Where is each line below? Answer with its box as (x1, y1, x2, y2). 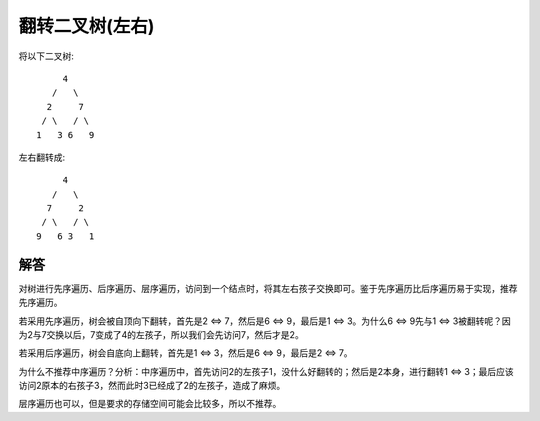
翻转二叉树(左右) (18, 15, 155, 37)
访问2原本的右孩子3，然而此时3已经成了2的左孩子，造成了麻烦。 (18, 380, 286, 392)
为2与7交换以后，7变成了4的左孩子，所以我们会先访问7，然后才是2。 (18, 328, 304, 340)
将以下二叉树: (18, 50, 75, 62)
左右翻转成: (18, 151, 66, 163)
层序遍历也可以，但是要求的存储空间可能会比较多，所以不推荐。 (18, 398, 282, 410)
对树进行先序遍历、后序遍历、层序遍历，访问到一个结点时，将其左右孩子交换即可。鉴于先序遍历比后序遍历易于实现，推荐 (18, 282, 518, 294)
